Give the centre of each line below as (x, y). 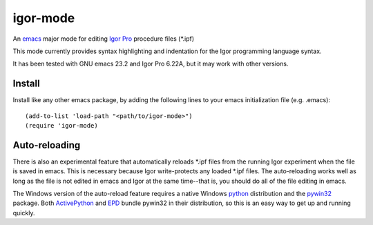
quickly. (24, 213)
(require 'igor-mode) (61, 126)
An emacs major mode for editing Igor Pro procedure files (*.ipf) (104, 39)
